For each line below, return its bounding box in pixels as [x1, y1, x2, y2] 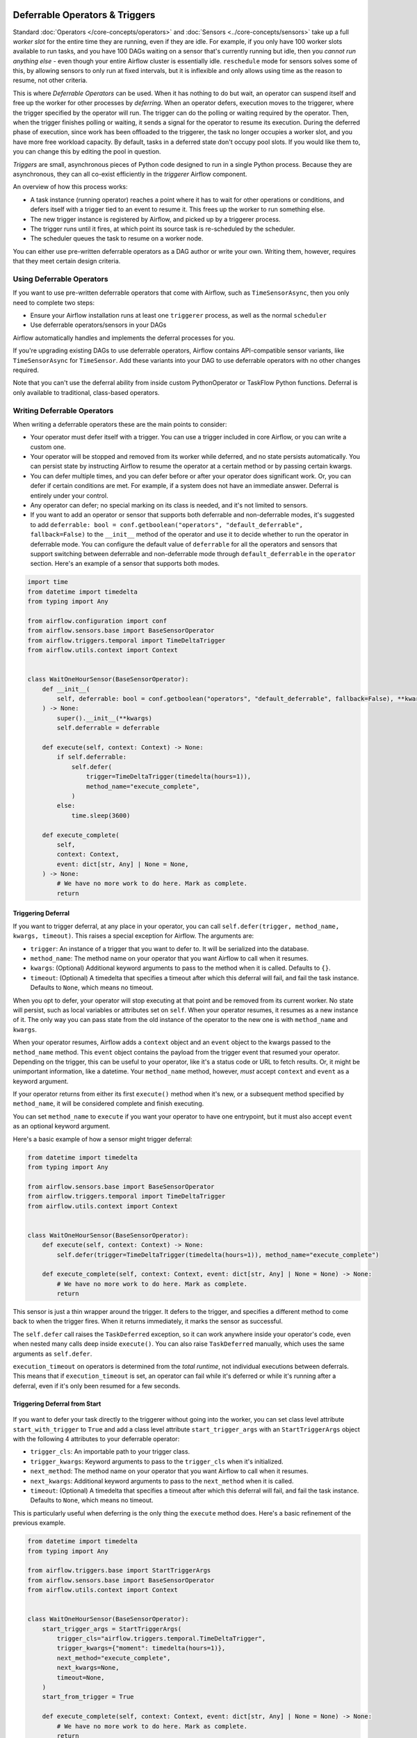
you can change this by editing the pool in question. [13, 147, 161, 156]
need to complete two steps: [13, 298, 95, 307]
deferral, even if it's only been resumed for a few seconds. [13, 1381, 181, 1390]
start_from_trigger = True [42, 1693, 135, 1701]
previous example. [13, 1519, 66, 1527]
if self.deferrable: [56, 753, 127, 761]
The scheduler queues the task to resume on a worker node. [30, 234, 204, 243]
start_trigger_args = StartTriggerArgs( [42, 1625, 182, 1633]
